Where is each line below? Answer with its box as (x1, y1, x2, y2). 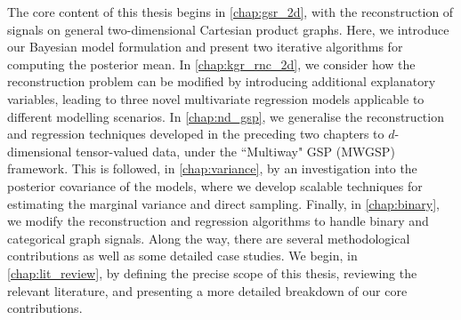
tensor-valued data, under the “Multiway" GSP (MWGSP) (76, 141, 395, 160)
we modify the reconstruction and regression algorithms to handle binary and (7, 212, 429, 230)
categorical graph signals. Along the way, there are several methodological (7, 228, 410, 247)
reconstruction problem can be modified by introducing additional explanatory (7, 72, 436, 91)
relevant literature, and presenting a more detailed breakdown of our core (7, 281, 408, 300)
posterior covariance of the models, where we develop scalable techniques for (7, 176, 423, 195)
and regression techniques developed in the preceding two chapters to (7, 124, 384, 143)
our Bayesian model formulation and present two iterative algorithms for (7, 37, 403, 56)
